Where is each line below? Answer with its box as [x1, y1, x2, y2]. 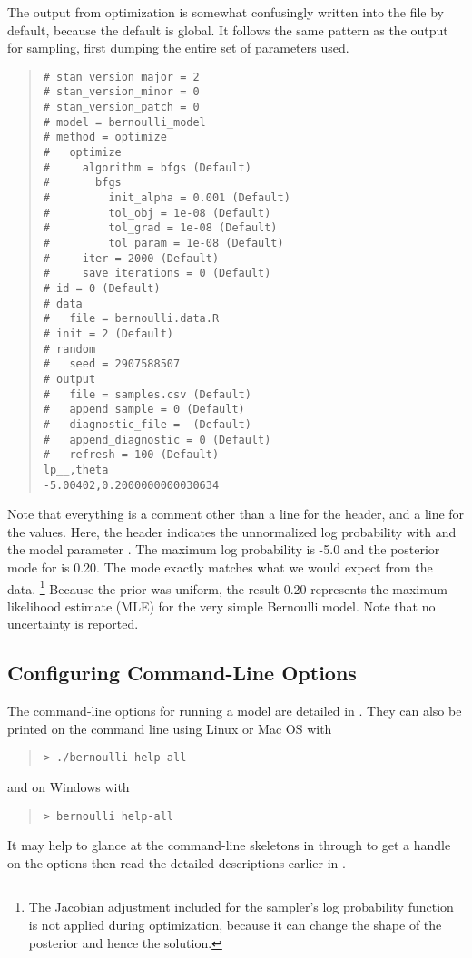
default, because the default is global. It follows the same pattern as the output [7, 20, 448, 39]
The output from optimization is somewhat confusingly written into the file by [7, 3, 444, 21]
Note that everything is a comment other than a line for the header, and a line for [7, 504, 465, 523]
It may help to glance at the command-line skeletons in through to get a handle [7, 836, 451, 855]
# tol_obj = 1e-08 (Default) [43, 206, 271, 220]
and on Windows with [7, 777, 130, 797]
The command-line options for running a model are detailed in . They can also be [7, 701, 462, 720]
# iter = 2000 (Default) [43, 251, 220, 265]
